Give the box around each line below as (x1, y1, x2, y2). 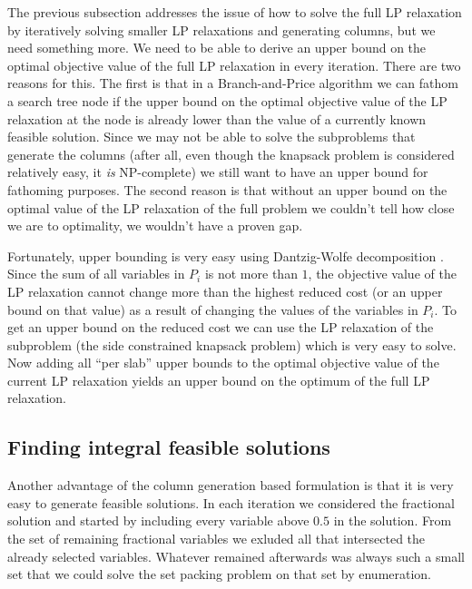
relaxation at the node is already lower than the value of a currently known (7, 109, 427, 128)
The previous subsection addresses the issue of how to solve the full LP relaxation (7, 3, 462, 21)
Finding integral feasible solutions (7, 433, 330, 461)
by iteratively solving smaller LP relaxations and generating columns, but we (7, 20, 436, 39)
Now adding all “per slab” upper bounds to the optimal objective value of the (7, 353, 439, 372)
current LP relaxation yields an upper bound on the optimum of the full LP (7, 370, 430, 389)
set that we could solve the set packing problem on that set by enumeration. (7, 564, 432, 584)
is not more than (204, 264, 298, 283)
